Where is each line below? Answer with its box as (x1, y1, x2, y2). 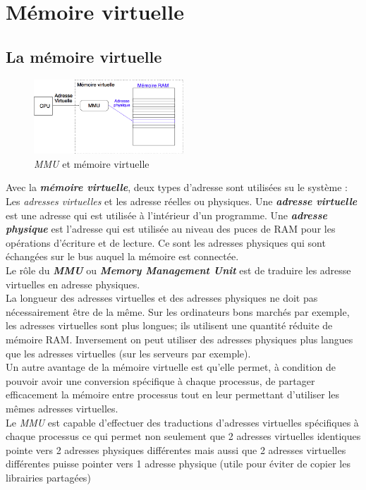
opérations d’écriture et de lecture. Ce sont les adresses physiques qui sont (6, 235, 326, 250)
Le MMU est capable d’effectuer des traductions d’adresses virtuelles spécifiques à (6, 415, 359, 429)
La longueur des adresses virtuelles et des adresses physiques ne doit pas (6, 290, 318, 305)
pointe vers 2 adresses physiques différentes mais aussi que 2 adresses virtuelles (6, 442, 346, 457)
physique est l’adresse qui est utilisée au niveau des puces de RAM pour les (6, 221, 336, 236)
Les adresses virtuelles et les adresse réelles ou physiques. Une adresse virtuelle (6, 194, 358, 209)
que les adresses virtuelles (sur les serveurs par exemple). (6, 345, 251, 360)
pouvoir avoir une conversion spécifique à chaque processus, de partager (6, 373, 315, 388)
